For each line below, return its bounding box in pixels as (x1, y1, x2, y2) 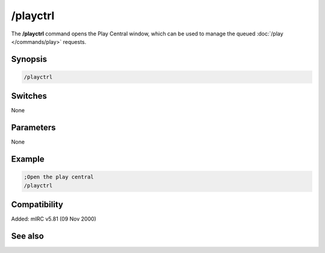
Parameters (11, 123, 56, 133)
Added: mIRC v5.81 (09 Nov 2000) (11, 215, 96, 222)
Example (11, 154, 45, 165)
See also (11, 231, 45, 242)
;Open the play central (23, 174, 94, 180)
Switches (11, 91, 48, 102)
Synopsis (11, 54, 48, 64)
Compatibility (11, 200, 63, 210)
